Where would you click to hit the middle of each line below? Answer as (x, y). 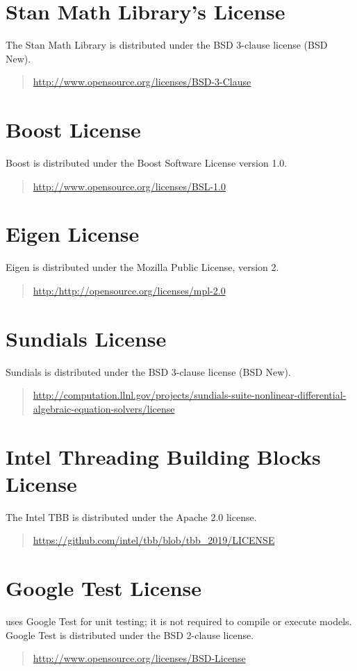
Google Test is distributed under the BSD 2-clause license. (130, 635)
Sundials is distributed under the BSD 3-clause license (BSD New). (148, 371)
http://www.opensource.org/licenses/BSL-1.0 (129, 186)
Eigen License (73, 234)
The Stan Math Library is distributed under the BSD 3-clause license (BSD (167, 45)
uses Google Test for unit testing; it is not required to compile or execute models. (179, 621)
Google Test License (104, 588)
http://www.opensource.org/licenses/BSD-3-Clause (142, 82)
